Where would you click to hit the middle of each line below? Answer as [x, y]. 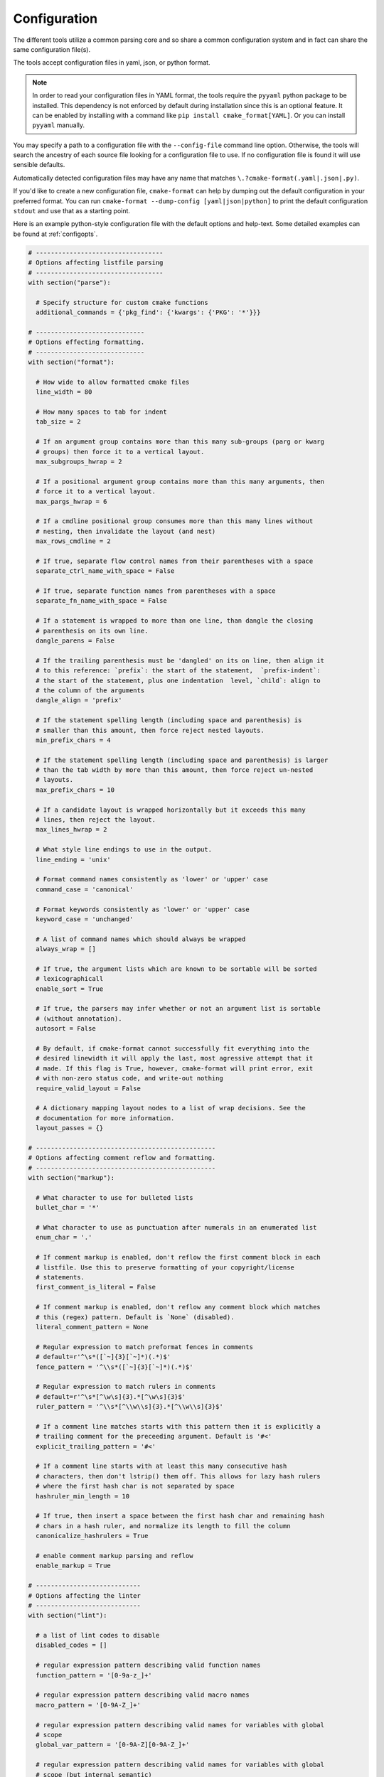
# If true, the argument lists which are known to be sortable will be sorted [176, 969]
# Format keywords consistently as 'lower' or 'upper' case [143, 909]
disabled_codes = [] [71, 1645]
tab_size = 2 [58, 422]
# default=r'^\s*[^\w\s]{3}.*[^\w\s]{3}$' [111, 1396]
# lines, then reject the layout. [96, 820]
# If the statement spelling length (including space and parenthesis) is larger [182, 760]
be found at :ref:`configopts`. [55, 234]
